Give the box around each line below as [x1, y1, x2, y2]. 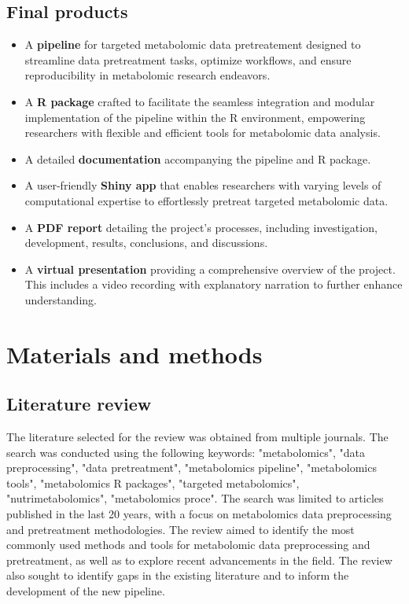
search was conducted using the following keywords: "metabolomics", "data [6, 444, 365, 460]
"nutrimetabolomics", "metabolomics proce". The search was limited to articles [6, 490, 384, 506]
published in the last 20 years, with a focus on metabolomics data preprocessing [6, 506, 392, 522]
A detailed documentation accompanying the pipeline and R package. [24, 150, 371, 167]
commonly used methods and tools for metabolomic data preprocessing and [6, 536, 370, 553]
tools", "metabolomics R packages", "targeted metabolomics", [6, 474, 300, 491]
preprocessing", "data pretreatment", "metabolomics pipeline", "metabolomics [6, 459, 377, 476]
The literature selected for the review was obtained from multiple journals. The [6, 429, 389, 445]
